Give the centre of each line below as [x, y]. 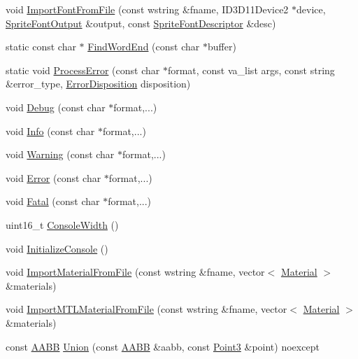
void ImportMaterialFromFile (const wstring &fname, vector [135, 272]
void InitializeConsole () [57, 248]
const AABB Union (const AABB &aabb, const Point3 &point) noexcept [163, 346]
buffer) [222, 47]
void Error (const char [53, 177]
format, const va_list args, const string [251, 70]
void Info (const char [50, 131]
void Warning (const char [60, 154]
